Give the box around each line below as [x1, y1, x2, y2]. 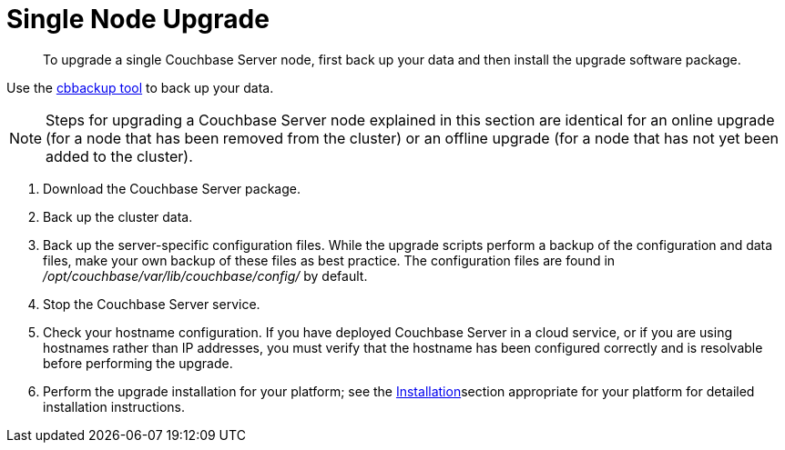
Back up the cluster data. [43, 208, 193, 225]
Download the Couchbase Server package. [43, 180, 301, 196]
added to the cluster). [46, 146, 193, 165]
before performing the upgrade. [43, 355, 233, 371]
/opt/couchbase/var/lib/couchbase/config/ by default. [43, 267, 368, 284]
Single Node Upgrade [6, 4, 270, 35]
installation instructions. [43, 398, 186, 415]
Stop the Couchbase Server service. [43, 295, 260, 312]
